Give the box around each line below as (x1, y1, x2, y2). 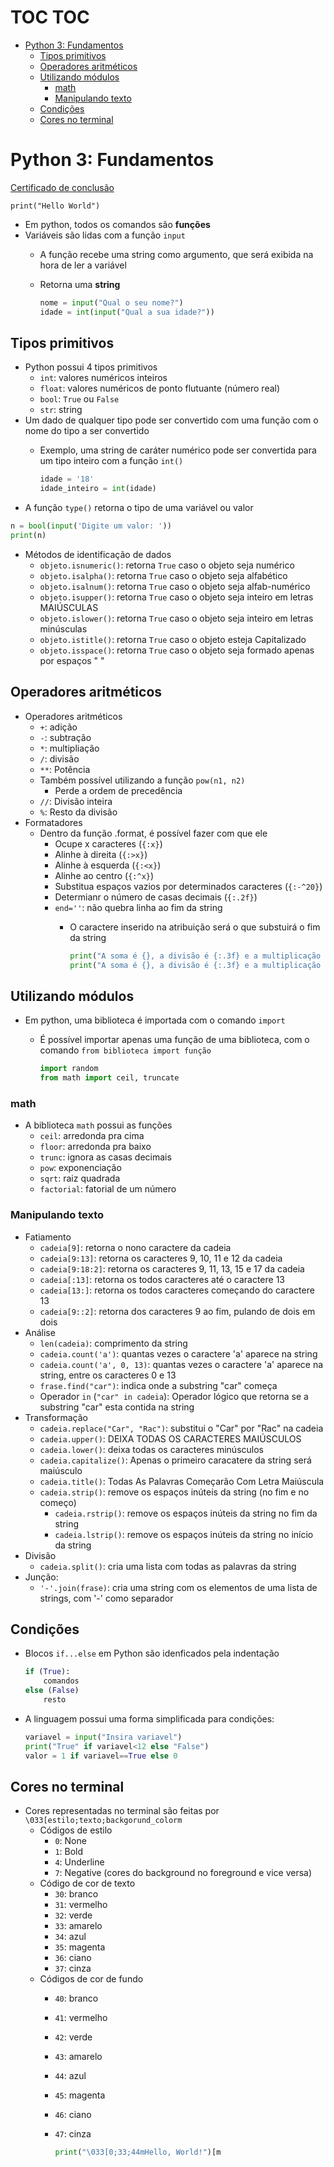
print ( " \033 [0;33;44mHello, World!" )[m (54, 2147, 222, 2158)
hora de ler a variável (39, 259, 127, 271)
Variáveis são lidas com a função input (24, 229, 186, 241)
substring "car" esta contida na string (39, 1401, 195, 1413)
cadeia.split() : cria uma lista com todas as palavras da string (39, 1560, 297, 1572)
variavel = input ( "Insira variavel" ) (24, 1732, 183, 1742)
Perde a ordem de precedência (54, 784, 183, 796)
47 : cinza (54, 2128, 92, 2140)
